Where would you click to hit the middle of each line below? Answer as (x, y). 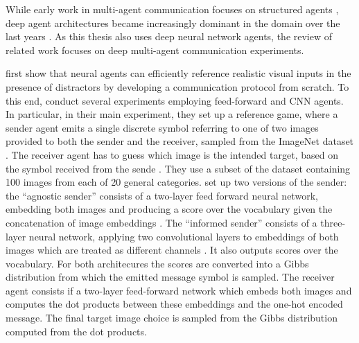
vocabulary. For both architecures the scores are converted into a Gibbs (157, 263)
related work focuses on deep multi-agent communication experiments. (155, 50)
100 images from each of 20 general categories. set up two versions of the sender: (176, 182)
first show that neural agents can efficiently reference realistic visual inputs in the (178, 73)
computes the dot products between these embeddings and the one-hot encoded (174, 304)
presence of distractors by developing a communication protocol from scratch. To (177, 86)
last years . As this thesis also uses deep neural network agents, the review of (169, 36)
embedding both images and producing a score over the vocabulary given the (169, 209)
